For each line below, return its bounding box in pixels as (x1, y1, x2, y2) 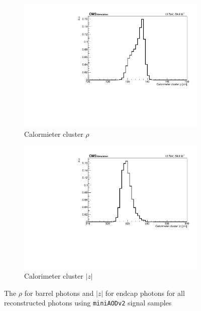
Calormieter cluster (24, 128, 83, 139)
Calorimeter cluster (24, 271, 83, 281)
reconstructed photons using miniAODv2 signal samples (4, 297, 172, 308)
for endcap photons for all (105, 287, 185, 298)
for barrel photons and (24, 287, 94, 298)
